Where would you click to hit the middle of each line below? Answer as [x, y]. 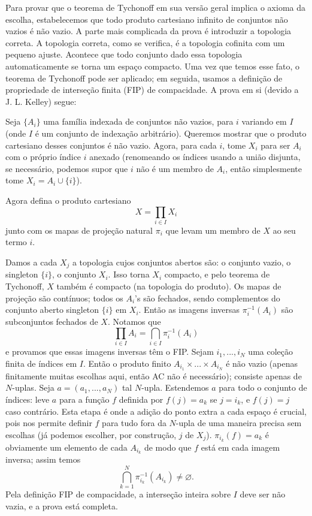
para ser [275, 145]
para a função [84, 399]
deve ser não [263, 494]
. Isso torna [129, 274]
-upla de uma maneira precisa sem [239, 423]
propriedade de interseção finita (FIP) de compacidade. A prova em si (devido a [152, 90]
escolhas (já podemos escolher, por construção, [91, 434]
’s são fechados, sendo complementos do [208, 298]
